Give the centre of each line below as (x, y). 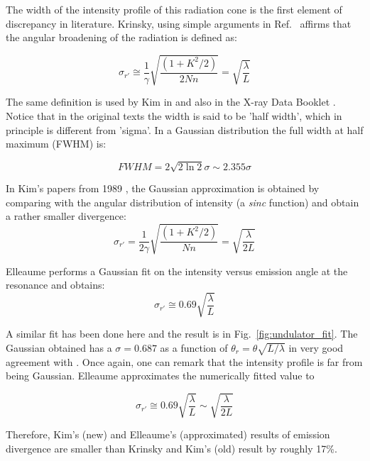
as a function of (194, 347)
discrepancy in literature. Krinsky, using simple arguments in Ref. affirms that (179, 23)
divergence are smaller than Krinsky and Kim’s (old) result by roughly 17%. (172, 448)
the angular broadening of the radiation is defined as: (121, 37)
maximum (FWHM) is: (56, 144)
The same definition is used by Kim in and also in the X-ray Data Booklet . (171, 102)
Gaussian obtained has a (59, 347)
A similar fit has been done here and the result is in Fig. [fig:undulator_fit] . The (182, 334)
